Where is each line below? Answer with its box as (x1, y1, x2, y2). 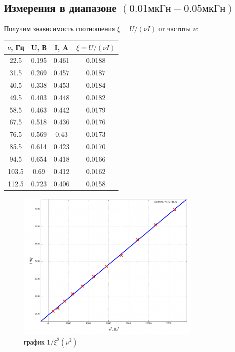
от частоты (158, 23, 191, 34)
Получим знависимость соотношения (4, 23, 115, 34)
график (24, 336, 45, 347)
